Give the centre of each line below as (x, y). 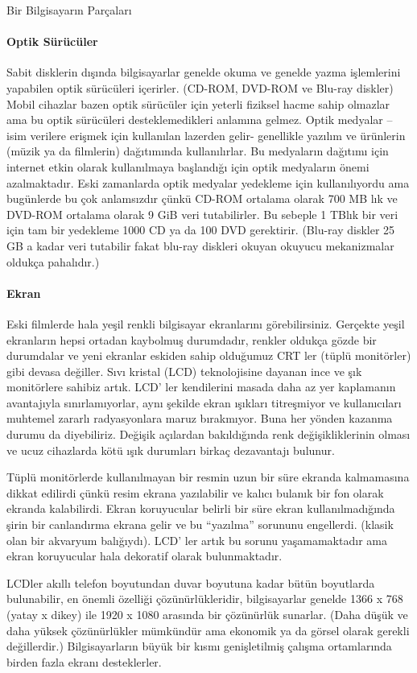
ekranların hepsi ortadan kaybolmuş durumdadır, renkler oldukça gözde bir (192, 339)
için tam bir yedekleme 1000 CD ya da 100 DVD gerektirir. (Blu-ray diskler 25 (201, 230)
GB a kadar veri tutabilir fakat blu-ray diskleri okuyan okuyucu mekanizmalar (200, 245)
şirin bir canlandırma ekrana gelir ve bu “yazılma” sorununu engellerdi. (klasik (200, 524)
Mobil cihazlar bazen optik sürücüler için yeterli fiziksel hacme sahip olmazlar (198, 103)
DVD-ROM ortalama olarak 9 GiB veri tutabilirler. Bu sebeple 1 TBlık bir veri (202, 214)
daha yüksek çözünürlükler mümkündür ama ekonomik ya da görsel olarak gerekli (208, 630)
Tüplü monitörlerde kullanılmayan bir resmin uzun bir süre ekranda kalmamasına (208, 477)
